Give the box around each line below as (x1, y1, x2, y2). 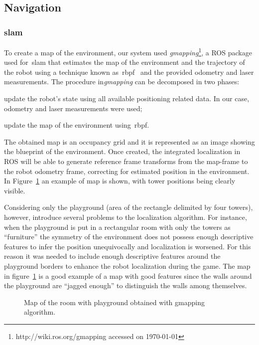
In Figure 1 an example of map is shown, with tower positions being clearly (4, 175, 236, 186)
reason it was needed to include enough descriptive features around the (4, 251, 221, 261)
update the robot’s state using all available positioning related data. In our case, (4, 93, 250, 104)
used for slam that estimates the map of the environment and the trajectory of (4, 57, 245, 67)
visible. (4, 185, 25, 195)
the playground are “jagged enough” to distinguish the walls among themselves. (4, 280, 247, 291)
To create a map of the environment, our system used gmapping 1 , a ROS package (4, 46, 252, 57)
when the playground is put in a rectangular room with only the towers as (4, 221, 231, 232)
